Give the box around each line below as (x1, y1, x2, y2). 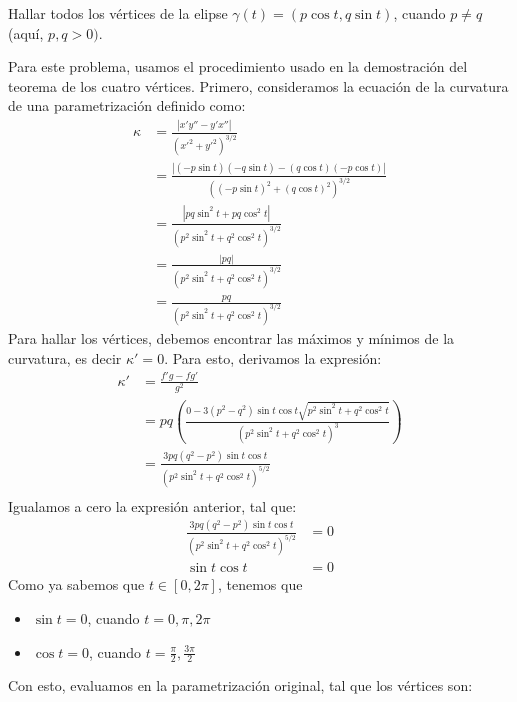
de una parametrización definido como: (8, 95, 246, 116)
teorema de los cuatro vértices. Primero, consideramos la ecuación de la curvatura (8, 75, 509, 96)
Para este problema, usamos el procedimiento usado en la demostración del (8, 56, 468, 77)
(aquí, (8, 22, 44, 43)
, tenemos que (217, 574, 303, 595)
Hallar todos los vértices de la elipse (8, 3, 228, 23)
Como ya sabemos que (8, 574, 145, 595)
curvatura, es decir (8, 347, 122, 368)
